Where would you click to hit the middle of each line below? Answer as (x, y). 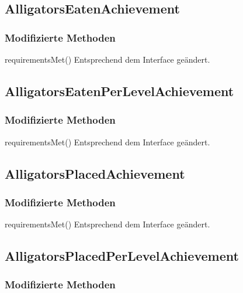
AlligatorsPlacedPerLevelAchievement (122, 256)
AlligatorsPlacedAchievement (95, 173)
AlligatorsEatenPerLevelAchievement (119, 91)
